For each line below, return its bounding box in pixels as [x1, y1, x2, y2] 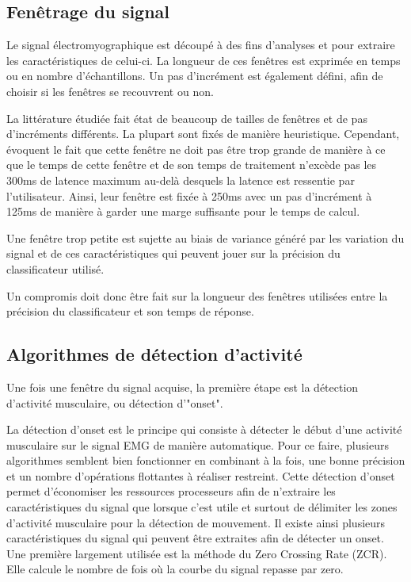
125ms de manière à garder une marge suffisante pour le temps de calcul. [6, 203, 360, 220]
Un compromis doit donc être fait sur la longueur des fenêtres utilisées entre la [6, 287, 388, 304]
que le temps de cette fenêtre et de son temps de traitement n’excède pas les [6, 156, 377, 173]
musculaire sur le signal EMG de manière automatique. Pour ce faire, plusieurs [6, 436, 389, 453]
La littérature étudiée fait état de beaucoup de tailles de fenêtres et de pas [6, 109, 367, 126]
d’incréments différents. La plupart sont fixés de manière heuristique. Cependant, [6, 125, 400, 142]
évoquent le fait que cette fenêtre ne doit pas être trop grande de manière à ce [6, 140, 386, 157]
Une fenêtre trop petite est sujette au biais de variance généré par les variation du [6, 229, 405, 246]
